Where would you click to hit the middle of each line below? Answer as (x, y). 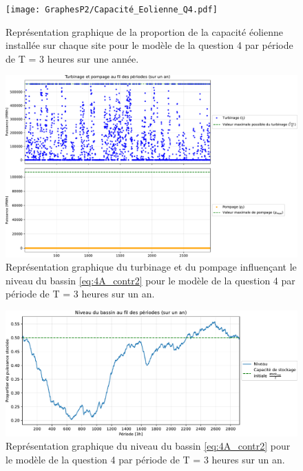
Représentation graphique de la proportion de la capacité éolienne (144, 31)
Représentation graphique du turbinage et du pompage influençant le (151, 267)
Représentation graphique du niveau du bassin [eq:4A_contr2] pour (148, 446)
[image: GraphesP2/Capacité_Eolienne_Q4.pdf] (112, 10)
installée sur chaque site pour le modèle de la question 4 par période (149, 45)
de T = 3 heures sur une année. (72, 58)
